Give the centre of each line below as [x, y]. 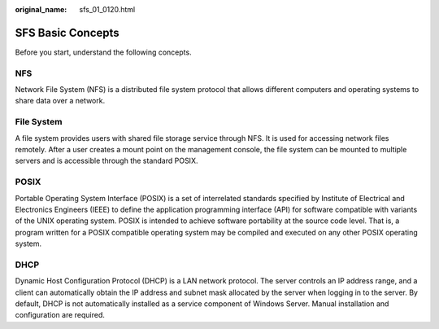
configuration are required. [60, 315]
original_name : [41, 9]
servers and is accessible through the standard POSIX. [106, 161]
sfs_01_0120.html [107, 9]
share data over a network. [60, 101]
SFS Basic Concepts [67, 33]
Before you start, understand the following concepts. [103, 52]
